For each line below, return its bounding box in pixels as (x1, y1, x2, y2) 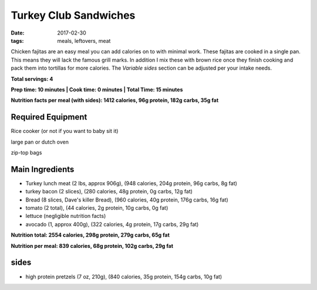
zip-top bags (11, 149, 42, 156)
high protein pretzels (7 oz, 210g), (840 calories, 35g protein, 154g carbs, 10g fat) (25, 273, 222, 280)
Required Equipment (11, 112, 87, 122)
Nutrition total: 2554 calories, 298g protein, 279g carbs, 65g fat (11, 231, 170, 238)
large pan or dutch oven (11, 138, 69, 145)
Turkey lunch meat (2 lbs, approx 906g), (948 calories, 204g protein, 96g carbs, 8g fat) (25, 179, 238, 187)
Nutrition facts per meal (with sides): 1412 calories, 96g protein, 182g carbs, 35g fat (11, 97, 219, 104)
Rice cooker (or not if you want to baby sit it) (11, 128, 119, 135)
